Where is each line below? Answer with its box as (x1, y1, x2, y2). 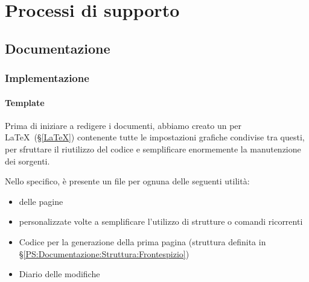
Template (5, 96, 45, 108)
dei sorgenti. (5, 154, 50, 167)
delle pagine (19, 195, 63, 207)
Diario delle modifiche (19, 268, 100, 280)
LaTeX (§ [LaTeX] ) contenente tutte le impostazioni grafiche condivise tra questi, (5, 131, 305, 143)
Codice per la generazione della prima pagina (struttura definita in (19, 235, 266, 248)
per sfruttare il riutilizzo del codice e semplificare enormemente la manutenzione (5, 142, 301, 155)
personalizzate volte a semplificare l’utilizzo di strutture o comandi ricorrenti (19, 215, 303, 228)
